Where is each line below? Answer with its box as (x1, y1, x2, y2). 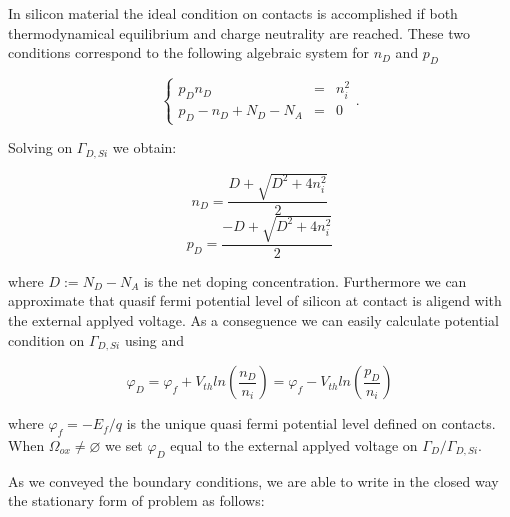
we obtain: (112, 137, 177, 158)
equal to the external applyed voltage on (170, 434, 418, 455)
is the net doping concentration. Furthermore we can (143, 270, 467, 291)
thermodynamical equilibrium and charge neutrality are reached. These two (8, 22, 470, 43)
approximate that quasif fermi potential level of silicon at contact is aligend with (8, 290, 502, 311)
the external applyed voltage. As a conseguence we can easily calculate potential (8, 310, 499, 331)
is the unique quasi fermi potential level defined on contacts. (126, 413, 496, 434)
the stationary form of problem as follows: (8, 490, 265, 511)
